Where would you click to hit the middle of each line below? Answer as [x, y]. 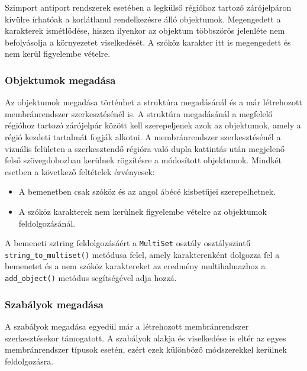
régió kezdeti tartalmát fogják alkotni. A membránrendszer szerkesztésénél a [143, 136]
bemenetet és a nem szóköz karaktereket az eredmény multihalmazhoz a [135, 266]
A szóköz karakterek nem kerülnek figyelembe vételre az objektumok [143, 211]
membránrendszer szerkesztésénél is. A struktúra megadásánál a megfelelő [139, 113]
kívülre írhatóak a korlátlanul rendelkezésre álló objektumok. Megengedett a [143, 19]
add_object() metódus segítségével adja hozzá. [91, 278]
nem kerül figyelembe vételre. [58, 54]
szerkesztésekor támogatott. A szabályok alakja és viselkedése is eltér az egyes [146, 338]
